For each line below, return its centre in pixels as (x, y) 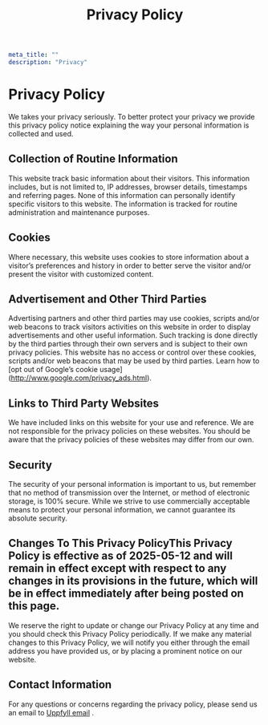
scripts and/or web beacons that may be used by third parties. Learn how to (134, 361)
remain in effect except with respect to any (118, 568)
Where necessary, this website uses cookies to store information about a (129, 257)
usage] (111, 370)
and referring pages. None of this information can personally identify (122, 195)
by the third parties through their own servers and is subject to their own (128, 344)
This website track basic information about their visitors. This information (129, 178)
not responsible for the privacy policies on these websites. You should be (130, 431)
